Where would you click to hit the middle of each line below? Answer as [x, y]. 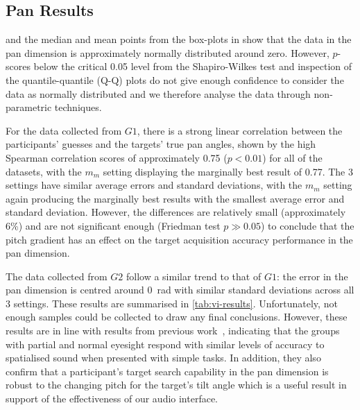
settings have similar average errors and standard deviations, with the [154, 185]
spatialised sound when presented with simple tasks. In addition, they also [163, 358]
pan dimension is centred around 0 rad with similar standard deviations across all [180, 290]
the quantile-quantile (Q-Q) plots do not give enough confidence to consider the [175, 79]
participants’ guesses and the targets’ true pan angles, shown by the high [161, 144]
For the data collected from [64, 130]
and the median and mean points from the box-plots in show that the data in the [179, 39]
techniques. [78, 107]
